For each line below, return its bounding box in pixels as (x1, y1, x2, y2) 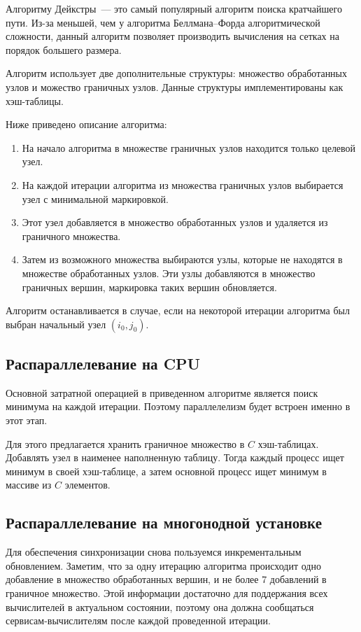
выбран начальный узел (6, 316, 106, 331)
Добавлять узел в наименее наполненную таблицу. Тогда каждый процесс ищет (6, 450, 344, 465)
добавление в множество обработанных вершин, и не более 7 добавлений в (6, 572, 327, 587)
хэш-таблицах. (257, 436, 319, 451)
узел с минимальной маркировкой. (22, 191, 169, 206)
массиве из (6, 477, 52, 492)
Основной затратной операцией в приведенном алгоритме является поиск (6, 385, 318, 400)
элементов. (64, 477, 111, 492)
